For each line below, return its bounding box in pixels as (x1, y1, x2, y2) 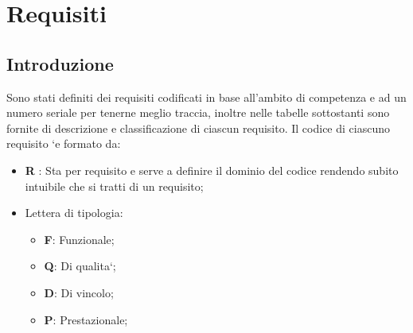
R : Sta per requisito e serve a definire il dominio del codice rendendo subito (25, 161, 399, 178)
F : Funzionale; (44, 230, 115, 247)
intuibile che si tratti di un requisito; (25, 177, 204, 194)
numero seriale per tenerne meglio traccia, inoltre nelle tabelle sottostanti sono (6, 104, 390, 121)
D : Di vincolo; (44, 284, 114, 300)
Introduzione (6, 51, 114, 76)
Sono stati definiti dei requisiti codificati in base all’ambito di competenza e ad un (6, 88, 407, 105)
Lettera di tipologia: (25, 204, 123, 221)
